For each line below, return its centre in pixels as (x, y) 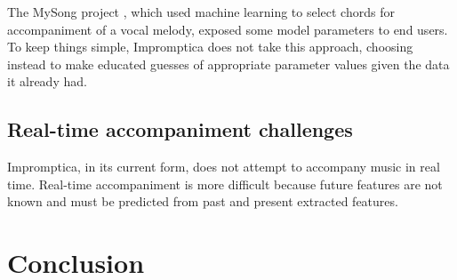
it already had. (47, 81)
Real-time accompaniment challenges (180, 129)
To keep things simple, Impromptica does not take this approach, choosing (210, 47)
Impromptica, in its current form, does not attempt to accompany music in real (224, 167)
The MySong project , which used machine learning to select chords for (201, 12)
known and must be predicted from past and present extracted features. (203, 201)
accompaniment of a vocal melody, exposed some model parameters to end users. (228, 29)
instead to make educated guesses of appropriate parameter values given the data (228, 64)
